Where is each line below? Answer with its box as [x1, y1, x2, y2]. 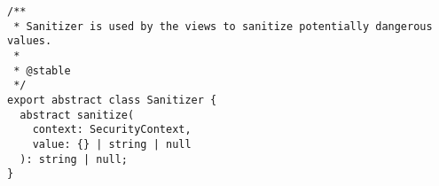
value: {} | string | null [32, 137, 192, 151]
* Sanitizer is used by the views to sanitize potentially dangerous [13, 19, 433, 33]
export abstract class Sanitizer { [7, 93, 217, 106]
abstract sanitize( [20, 108, 135, 121]
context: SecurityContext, [32, 123, 192, 136]
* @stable [13, 64, 71, 77]
